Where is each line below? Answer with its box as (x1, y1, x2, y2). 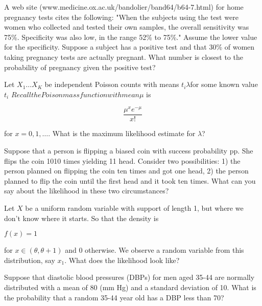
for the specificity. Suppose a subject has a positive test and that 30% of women (4, 41, 255, 52)
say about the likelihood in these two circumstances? (4, 185, 169, 196)
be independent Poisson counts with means (44, 79, 179, 90)
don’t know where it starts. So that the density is (4, 212, 159, 223)
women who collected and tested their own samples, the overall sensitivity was (4, 21, 249, 32)
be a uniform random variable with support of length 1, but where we (25, 203, 244, 213)
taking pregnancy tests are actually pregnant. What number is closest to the (4, 51, 243, 62)
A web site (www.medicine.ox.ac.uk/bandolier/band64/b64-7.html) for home (4, 2, 244, 12)
